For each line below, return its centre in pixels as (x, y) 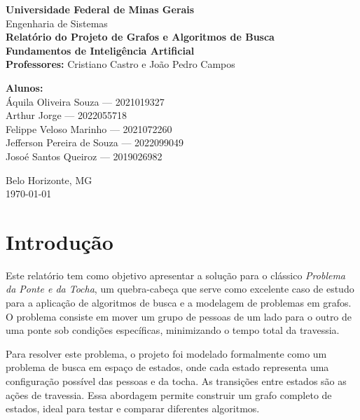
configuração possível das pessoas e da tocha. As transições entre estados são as (176, 381)
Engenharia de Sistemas (57, 23)
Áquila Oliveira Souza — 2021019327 (85, 101)
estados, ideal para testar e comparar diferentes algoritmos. (133, 408)
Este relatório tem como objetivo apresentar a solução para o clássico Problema (176, 275)
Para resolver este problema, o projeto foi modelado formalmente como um (166, 353)
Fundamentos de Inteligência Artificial (100, 50)
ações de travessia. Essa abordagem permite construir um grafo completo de (169, 394)
